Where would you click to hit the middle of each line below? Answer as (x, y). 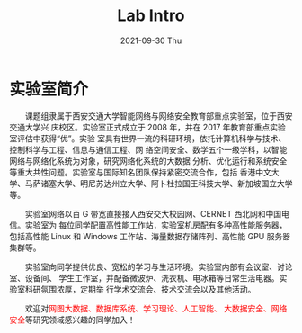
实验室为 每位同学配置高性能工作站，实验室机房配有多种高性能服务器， (156, 225)
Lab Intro (151, 16)
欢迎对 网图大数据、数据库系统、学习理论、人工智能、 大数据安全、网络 (156, 308)
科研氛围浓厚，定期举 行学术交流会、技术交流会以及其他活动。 (140, 289)
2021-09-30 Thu (151, 40)
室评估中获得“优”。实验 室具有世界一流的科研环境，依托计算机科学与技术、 (148, 138)
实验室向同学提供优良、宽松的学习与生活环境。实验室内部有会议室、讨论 (159, 266)
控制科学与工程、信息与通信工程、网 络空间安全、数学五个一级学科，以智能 (148, 149)
